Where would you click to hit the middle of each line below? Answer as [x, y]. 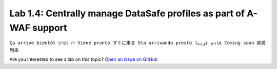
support [50, 28]
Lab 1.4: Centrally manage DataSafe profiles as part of [127, 13]
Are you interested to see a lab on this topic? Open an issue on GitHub [84, 59]
